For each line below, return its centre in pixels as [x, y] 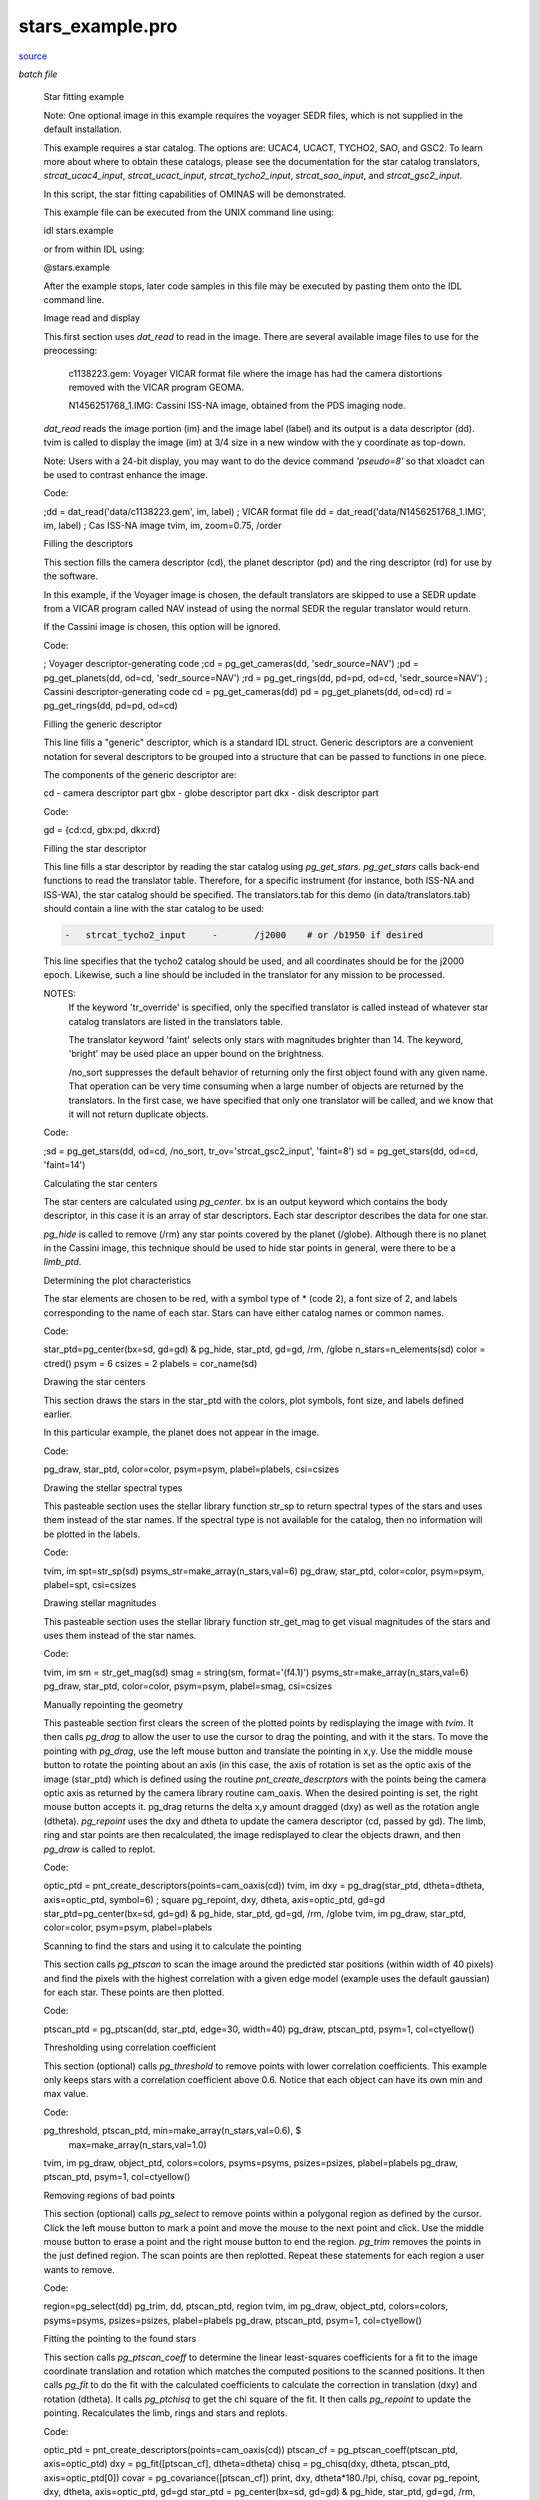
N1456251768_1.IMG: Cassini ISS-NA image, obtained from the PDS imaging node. [237, 406]
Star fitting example [84, 97]
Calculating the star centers [100, 1183]
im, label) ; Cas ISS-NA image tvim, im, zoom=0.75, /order [162, 526]
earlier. [58, 1414]
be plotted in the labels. [92, 1534]
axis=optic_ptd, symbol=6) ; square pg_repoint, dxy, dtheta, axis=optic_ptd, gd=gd [214, 1899]
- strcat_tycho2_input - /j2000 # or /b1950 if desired [244, 935]
